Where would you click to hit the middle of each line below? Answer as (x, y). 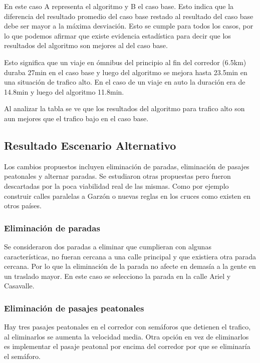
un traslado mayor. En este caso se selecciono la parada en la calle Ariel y (117, 276)
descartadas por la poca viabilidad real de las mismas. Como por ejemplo (116, 186)
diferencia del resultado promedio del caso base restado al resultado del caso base (129, 16)
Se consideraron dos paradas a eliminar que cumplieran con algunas (108, 246)
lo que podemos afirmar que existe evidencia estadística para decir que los (117, 35)
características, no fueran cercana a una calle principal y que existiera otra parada (130, 256)
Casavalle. (19, 286)
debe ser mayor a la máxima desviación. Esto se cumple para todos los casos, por (129, 26)
